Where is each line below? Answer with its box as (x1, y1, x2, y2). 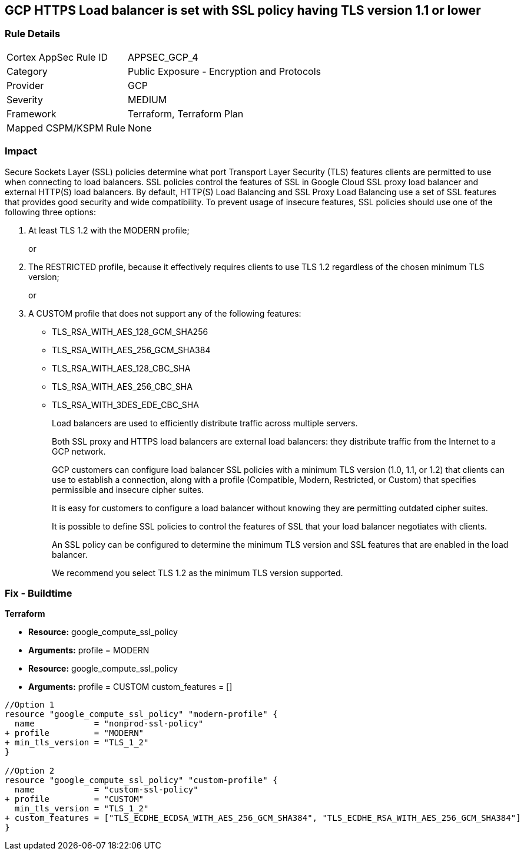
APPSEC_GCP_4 (128, 51, 198, 63)
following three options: (5, 206, 96, 217)
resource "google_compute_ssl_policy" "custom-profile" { (5, 775, 278, 785)
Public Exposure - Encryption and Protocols (128, 65, 321, 77)
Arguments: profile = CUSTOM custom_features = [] (28, 682, 233, 692)
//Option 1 (5, 700, 55, 710)
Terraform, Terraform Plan (128, 107, 244, 120)
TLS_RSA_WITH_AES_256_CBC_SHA (52, 381, 193, 392)
